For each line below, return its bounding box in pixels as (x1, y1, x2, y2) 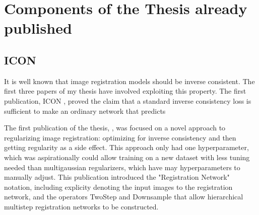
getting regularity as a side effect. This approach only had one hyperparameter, (4, 142, 249, 153)
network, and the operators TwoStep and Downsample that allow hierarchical (4, 191, 243, 202)
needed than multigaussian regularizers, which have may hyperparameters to (4, 162, 240, 172)
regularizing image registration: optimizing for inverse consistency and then (4, 132, 236, 142)
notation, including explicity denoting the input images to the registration (4, 181, 233, 192)
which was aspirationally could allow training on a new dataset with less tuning (4, 152, 250, 162)
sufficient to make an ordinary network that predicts (4, 105, 166, 116)
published (4, 18, 72, 38)
